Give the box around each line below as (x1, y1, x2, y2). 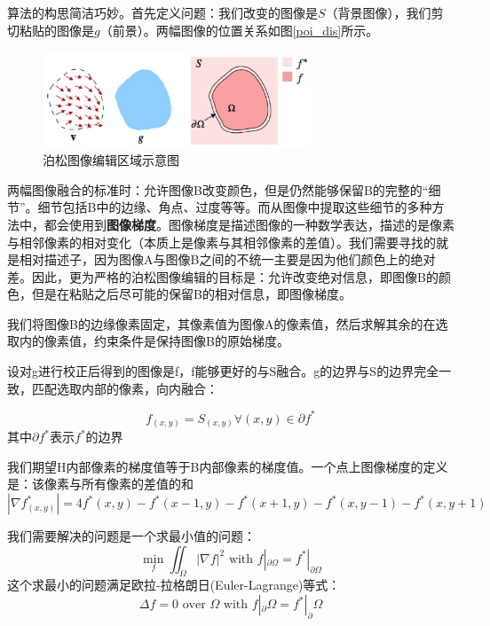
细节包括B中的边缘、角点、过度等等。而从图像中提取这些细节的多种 (37, 198, 432, 216)
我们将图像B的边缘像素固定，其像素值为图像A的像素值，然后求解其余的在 (7, 314, 436, 333)
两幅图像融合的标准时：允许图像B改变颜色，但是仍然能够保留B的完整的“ (7, 180, 429, 199)
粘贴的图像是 (19, 20, 94, 39)
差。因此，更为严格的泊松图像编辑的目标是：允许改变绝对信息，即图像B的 (7, 267, 439, 286)
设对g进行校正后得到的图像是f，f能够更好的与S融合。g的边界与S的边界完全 (7, 362, 439, 380)
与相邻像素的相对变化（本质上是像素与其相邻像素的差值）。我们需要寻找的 (7, 232, 436, 251)
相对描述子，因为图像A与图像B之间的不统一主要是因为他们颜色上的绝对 (19, 250, 436, 269)
